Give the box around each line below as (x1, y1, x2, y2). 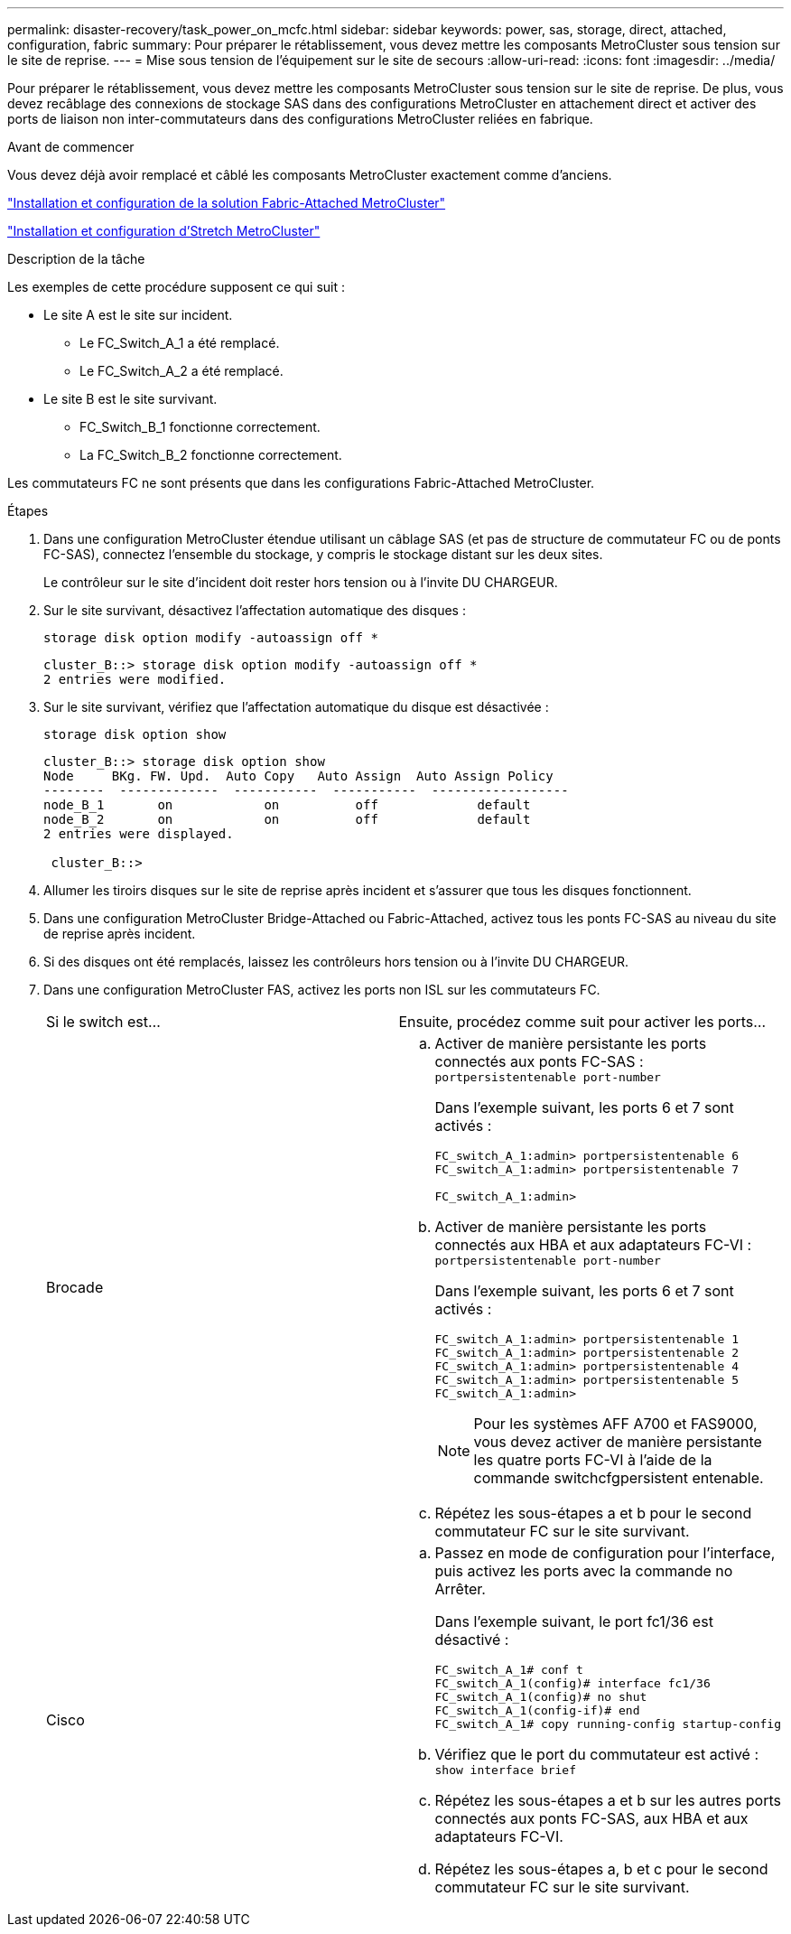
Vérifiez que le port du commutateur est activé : (434, 1745, 759, 1763)
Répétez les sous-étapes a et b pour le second (434, 1504, 752, 1522)
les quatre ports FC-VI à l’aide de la (473, 1451, 712, 1469)
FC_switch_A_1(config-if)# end (434, 1704, 640, 1717)
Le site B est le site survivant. (43, 391, 218, 406)
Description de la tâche (7, 251, 145, 266)
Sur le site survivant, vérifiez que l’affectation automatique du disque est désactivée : (43, 699, 549, 715)
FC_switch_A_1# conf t (434, 1663, 583, 1677)
